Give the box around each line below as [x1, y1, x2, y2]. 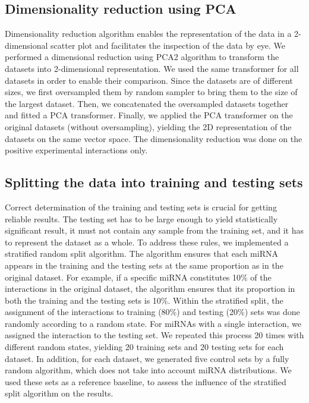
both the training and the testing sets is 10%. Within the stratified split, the [5, 294, 283, 306]
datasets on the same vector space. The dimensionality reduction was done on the [5, 132, 302, 144]
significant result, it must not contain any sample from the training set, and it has [5, 224, 304, 237]
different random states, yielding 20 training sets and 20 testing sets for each [5, 341, 284, 353]
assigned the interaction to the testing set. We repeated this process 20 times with [5, 329, 304, 341]
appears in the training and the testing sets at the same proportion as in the [5, 259, 283, 271]
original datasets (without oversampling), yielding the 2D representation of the [5, 120, 292, 133]
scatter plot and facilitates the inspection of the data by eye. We [51, 39, 286, 51]
